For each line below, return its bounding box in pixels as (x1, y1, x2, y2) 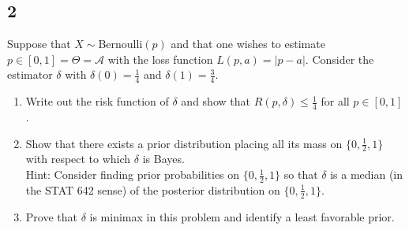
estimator (7, 66, 53, 83)
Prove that (25, 208, 77, 224)
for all (321, 93, 350, 109)
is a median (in (330, 166, 403, 183)
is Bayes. (142, 150, 185, 167)
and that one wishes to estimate (171, 35, 325, 52)
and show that (181, 93, 250, 109)
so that (283, 166, 318, 183)
